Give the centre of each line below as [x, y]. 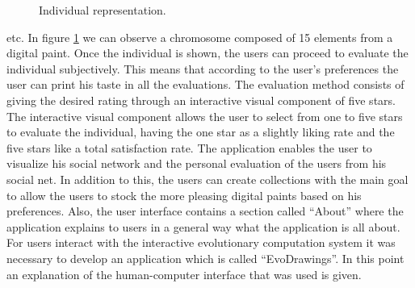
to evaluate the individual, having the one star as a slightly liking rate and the [201, 132]
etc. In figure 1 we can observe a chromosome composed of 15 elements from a [200, 37]
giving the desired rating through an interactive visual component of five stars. [201, 100]
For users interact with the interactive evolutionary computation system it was [201, 242]
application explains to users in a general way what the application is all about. [203, 226]
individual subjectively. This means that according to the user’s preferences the [203, 68]
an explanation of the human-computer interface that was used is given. [184, 274]
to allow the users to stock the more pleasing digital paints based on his [184, 195]
